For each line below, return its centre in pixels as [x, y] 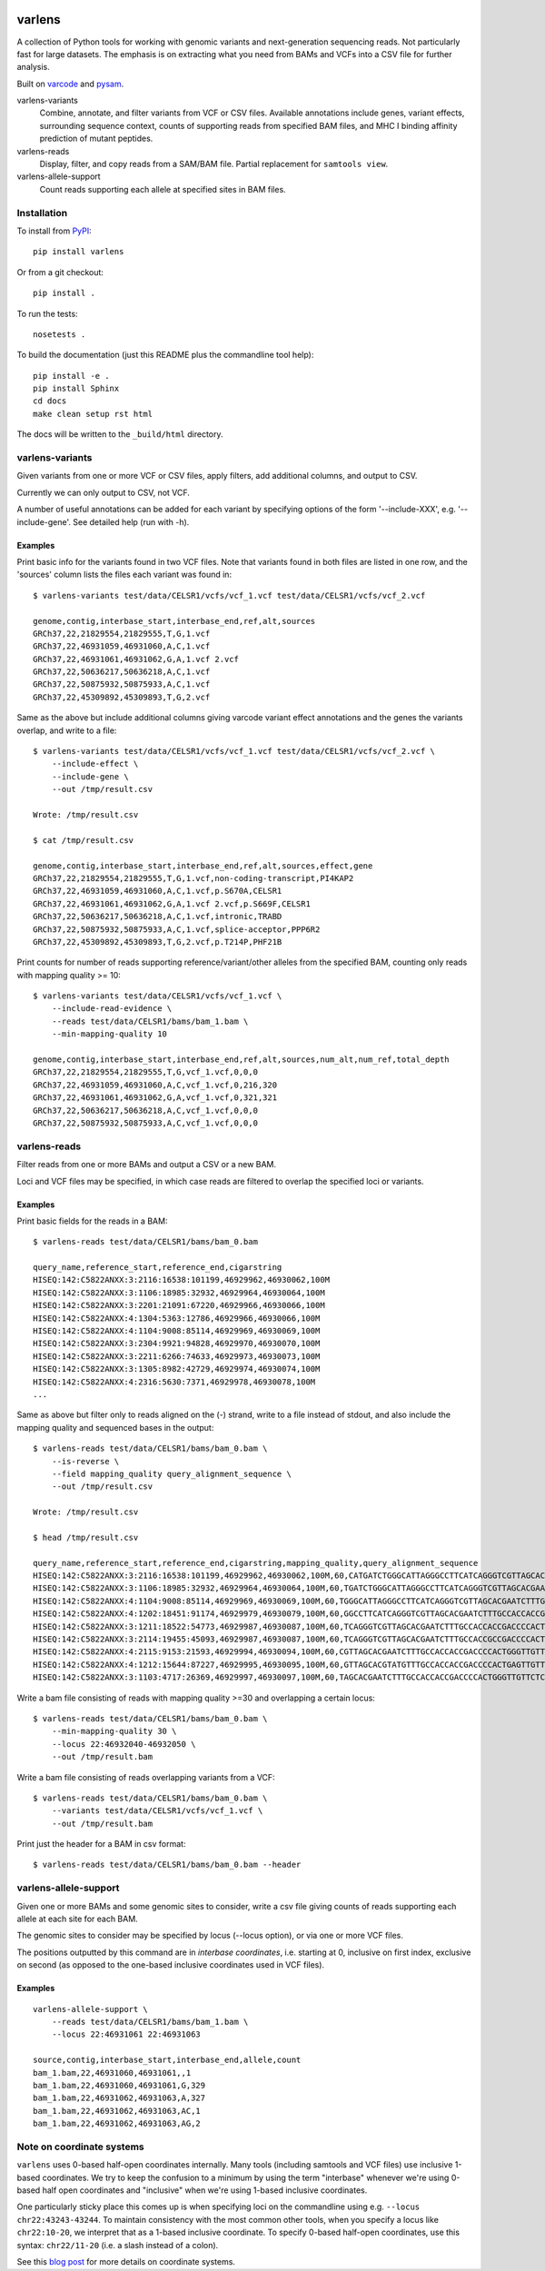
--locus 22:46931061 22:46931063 [126, 2034]
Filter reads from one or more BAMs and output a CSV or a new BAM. [147, 1165]
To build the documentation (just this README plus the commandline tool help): [165, 355]
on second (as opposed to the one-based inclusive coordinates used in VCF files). [171, 1965]
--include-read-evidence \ [112, 1009]
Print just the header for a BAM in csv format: [101, 1844]
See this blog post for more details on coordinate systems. [126, 2261]
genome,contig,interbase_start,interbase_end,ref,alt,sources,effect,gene [203, 866]
